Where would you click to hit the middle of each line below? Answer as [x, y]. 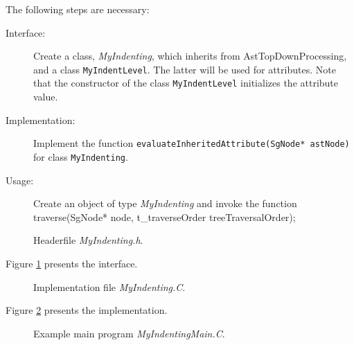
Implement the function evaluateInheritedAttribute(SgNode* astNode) [192, 143]
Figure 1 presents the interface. [72, 263]
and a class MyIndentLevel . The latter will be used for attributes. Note [185, 69]
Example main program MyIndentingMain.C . [129, 333]
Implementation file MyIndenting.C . [109, 286]
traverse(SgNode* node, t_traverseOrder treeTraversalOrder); [165, 216]
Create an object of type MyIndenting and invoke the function [165, 203]
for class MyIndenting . [81, 156]
